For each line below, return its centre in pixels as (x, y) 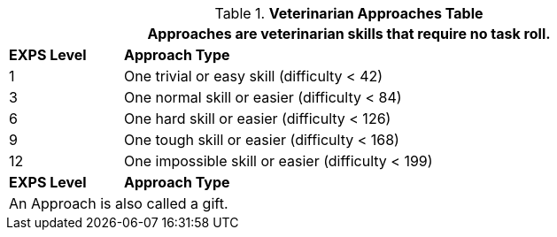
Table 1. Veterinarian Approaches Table (349, 13)
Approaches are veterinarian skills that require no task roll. (349, 34)
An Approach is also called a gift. (119, 203)
